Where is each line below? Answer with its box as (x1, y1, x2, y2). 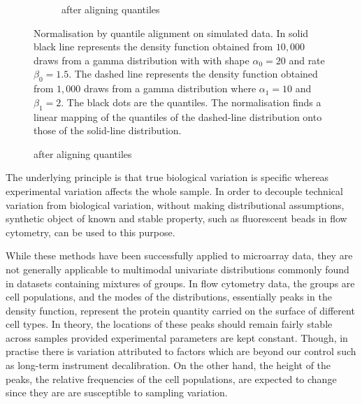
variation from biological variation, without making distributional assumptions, (6, 197, 345, 212)
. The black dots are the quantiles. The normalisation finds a (61, 94, 321, 109)
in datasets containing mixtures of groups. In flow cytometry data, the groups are (6, 275, 355, 290)
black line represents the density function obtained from (34, 39, 273, 54)
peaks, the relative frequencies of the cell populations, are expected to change (6, 371, 337, 386)
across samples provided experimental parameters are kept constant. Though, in (6, 330, 348, 345)
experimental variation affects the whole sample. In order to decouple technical (6, 183, 343, 198)
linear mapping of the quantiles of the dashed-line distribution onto (34, 109, 322, 124)
